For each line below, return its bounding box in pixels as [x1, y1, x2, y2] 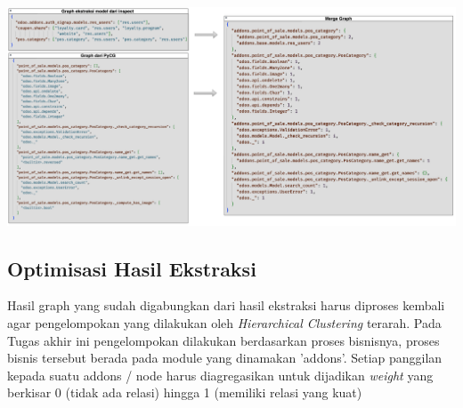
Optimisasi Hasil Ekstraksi [7, 254, 256, 282]
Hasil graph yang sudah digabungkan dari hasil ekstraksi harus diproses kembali [7, 296, 445, 315]
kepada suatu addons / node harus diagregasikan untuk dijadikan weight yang [7, 365, 434, 384]
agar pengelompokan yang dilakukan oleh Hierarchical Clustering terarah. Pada [7, 313, 442, 332]
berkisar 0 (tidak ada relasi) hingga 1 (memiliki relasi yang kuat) [7, 383, 362, 402]
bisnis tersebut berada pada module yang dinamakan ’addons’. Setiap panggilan [7, 348, 443, 367]
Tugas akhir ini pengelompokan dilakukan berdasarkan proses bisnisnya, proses [7, 331, 440, 349]
